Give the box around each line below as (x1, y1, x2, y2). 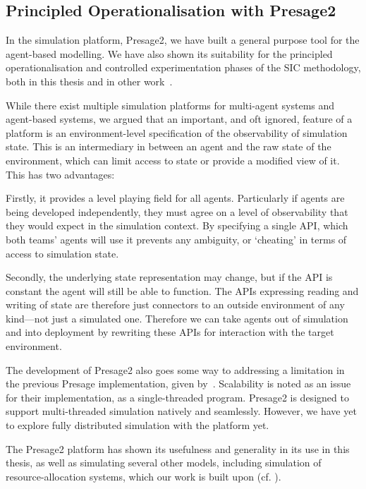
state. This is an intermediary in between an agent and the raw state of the (6, 139, 331, 154)
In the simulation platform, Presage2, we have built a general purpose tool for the (6, 32, 360, 47)
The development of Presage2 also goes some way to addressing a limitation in (6, 362, 345, 377)
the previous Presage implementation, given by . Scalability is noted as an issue (6, 376, 351, 391)
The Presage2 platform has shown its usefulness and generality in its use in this (6, 441, 350, 456)
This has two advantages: (6, 167, 115, 181)
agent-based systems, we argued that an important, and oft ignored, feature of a (6, 111, 353, 126)
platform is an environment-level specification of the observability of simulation (6, 125, 348, 140)
